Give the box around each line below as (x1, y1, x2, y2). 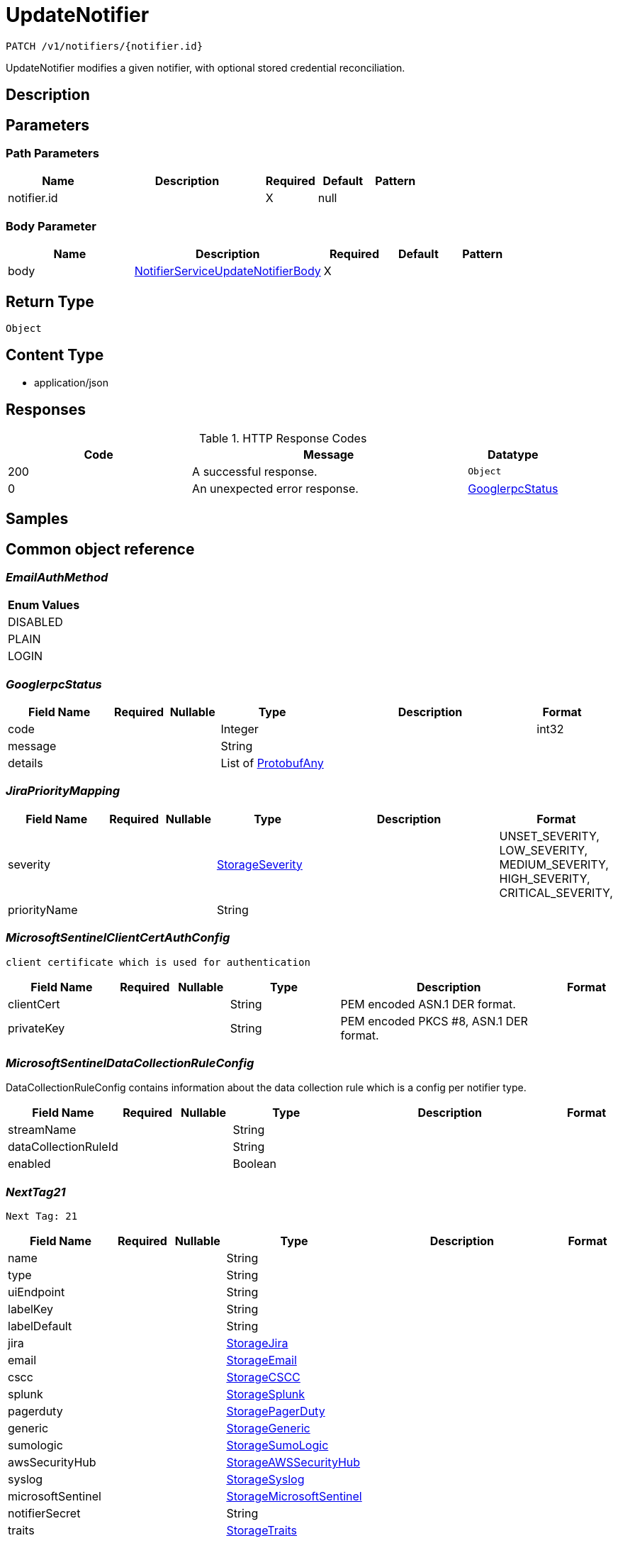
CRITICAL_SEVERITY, (499, 885, 613, 900)
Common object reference (6, 540, 195, 558)
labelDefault (8, 1319, 72, 1334)
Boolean (232, 1157, 276, 1171)
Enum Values (8, 598, 80, 613)
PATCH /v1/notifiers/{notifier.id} (6, 40, 203, 52)
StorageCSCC (226, 1370, 300, 1385)
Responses (6, 401, 86, 419)
